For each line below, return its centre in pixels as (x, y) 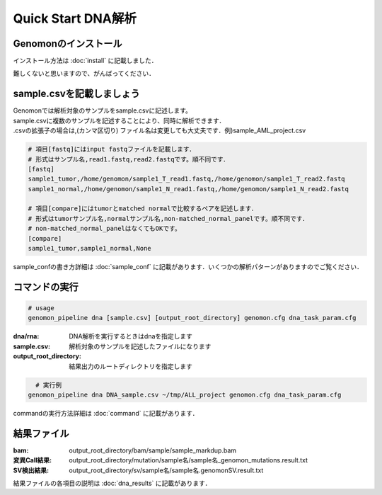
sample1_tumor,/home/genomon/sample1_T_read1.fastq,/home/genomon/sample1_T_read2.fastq (187, 179)
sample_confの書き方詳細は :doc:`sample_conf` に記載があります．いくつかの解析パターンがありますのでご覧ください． (188, 267)
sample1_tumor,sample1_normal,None (89, 249)
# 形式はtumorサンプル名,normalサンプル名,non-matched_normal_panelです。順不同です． (168, 218)
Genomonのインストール (68, 44)
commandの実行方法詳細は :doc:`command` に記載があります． (106, 413)
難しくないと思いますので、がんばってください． (84, 74)
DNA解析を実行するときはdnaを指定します (131, 336)
